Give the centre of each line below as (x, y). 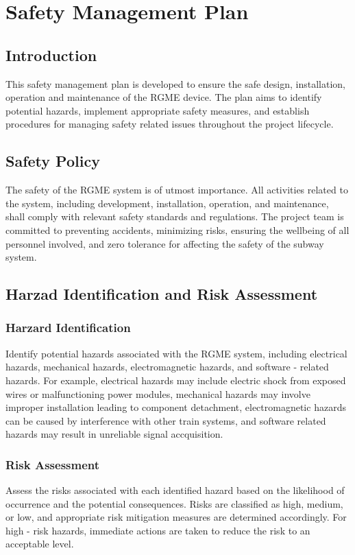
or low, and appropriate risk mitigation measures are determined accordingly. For (176, 517)
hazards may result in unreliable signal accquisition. (114, 434)
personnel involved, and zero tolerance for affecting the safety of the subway (165, 243)
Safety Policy (53, 161)
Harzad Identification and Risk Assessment (162, 294)
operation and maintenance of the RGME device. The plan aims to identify (164, 97)
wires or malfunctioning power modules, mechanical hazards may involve (158, 393)
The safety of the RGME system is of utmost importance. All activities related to (177, 190)
